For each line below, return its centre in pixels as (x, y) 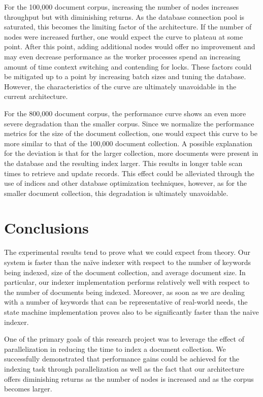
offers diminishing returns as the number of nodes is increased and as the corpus (129, 378)
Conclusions (46, 228)
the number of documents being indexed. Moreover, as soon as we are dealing (125, 292)
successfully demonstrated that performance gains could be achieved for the (122, 359)
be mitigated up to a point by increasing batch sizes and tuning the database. (125, 76)
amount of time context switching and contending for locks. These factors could (128, 66)
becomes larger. (28, 389)
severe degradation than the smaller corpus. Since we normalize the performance (129, 123)
